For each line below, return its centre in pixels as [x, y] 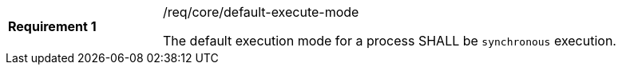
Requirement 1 [52, 26]
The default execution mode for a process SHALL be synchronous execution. [390, 41]
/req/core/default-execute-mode [261, 12]
